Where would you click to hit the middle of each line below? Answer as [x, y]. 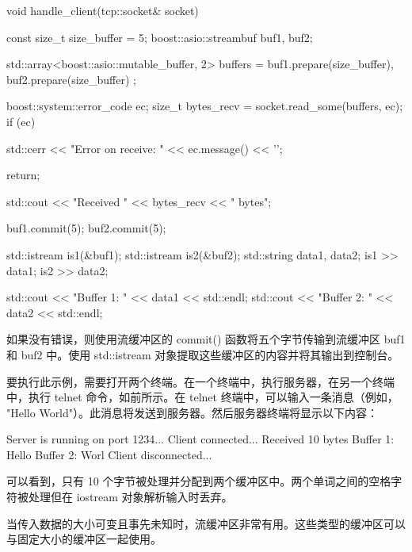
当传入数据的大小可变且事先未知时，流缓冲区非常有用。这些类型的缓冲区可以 [206, 523]
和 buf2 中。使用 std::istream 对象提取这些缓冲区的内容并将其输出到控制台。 [203, 354]
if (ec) [21, 121]
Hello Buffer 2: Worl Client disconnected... [109, 454]
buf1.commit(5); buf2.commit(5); [86, 228]
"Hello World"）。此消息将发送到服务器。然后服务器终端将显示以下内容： [193, 412]
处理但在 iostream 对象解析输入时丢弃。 [130, 497]
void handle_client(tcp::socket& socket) [103, 10]
